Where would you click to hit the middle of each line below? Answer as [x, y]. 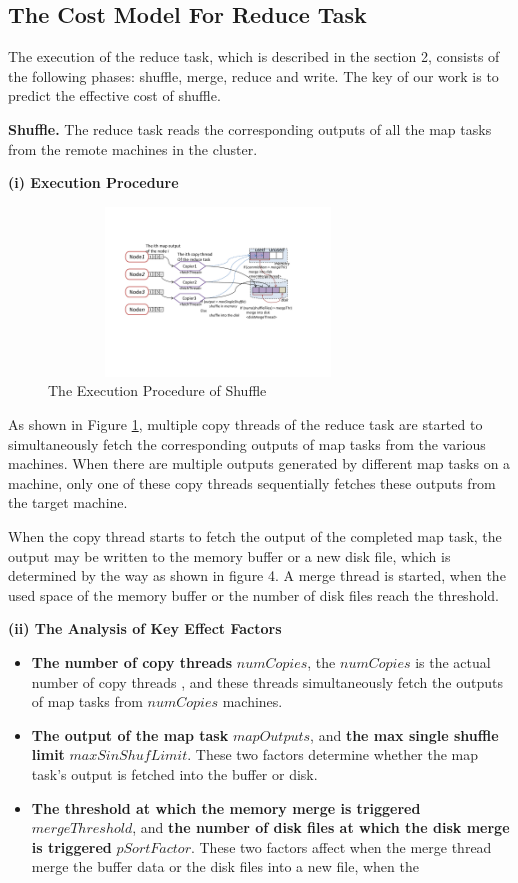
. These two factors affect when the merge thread [341, 846]
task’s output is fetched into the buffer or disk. [174, 773]
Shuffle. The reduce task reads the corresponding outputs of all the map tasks [250, 128]
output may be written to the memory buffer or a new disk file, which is [229, 555]
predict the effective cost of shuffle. [114, 95]
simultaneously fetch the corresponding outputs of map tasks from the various [247, 443]
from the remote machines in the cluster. [133, 148]
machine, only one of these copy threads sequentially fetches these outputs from [252, 482]
